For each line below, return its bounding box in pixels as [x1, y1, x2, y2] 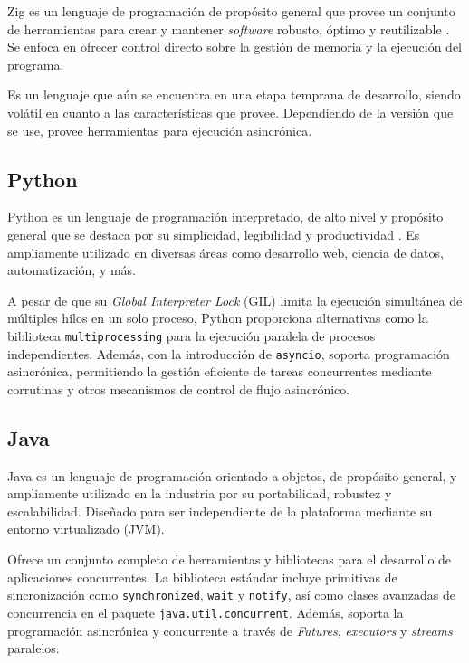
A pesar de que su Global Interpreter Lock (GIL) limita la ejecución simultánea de [7, 290, 463, 309]
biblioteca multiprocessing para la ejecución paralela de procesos [7, 326, 376, 345]
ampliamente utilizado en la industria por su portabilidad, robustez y [7, 484, 392, 503]
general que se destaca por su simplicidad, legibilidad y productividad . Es [7, 224, 420, 243]
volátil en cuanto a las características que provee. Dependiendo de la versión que [7, 102, 454, 121]
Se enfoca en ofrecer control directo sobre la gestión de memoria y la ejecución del [7, 37, 462, 56]
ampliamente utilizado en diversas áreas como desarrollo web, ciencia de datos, [7, 242, 444, 261]
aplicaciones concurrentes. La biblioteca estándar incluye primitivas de [7, 567, 397, 586]
